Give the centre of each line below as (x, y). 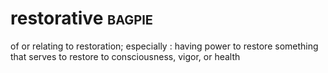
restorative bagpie (82, 18)
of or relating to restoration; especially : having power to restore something (164, 46)
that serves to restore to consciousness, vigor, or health (125, 56)
